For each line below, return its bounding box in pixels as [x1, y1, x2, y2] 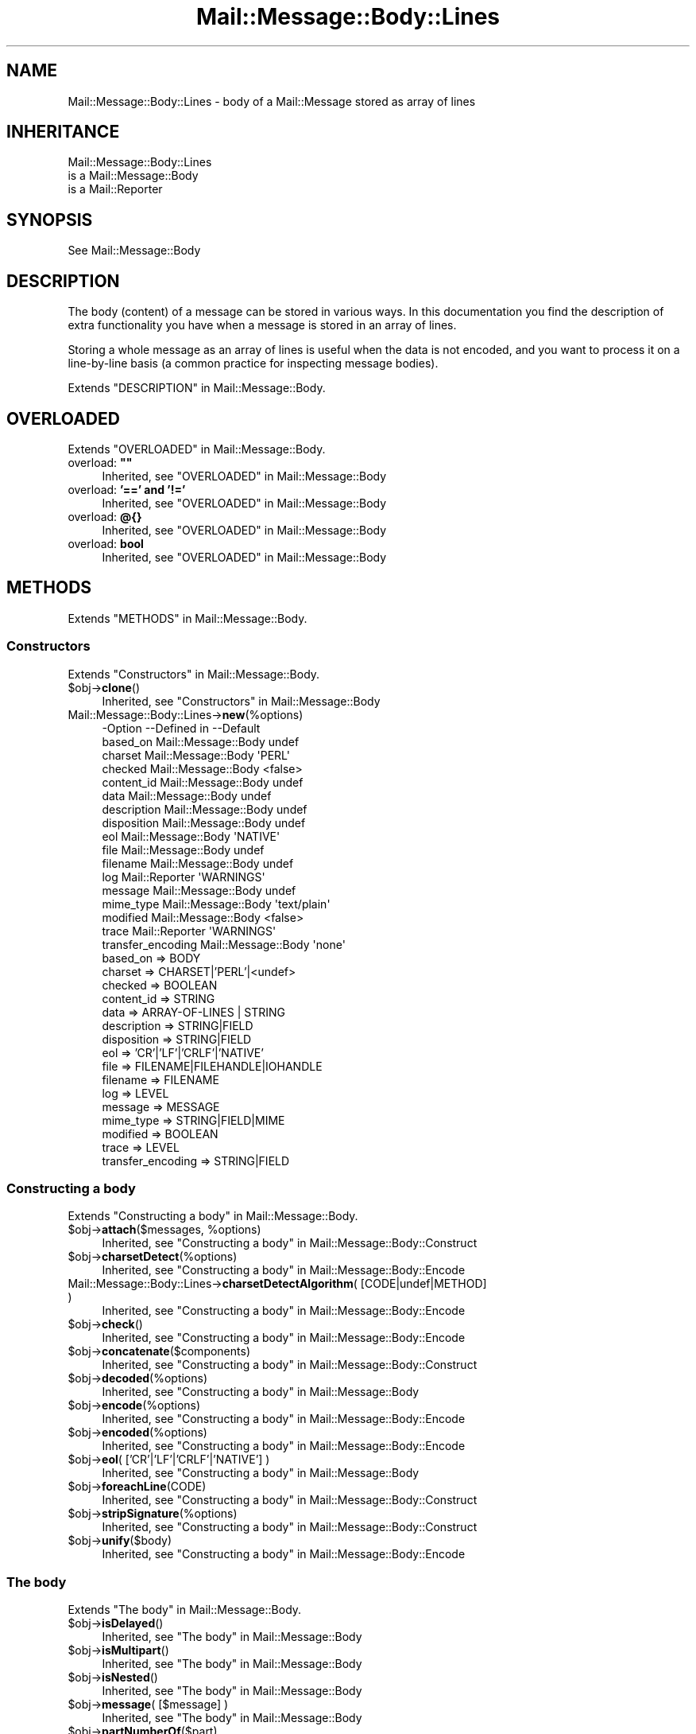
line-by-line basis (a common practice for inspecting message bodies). [68, 356, 439, 371]
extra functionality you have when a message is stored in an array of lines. [68, 318, 457, 332]
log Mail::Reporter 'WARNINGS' [102, 869, 265, 884]
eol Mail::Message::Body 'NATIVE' [102, 829, 280, 843]
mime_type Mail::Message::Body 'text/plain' [102, 896, 331, 911]
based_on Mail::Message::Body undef [102, 734, 300, 748]
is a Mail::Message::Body [68, 169, 199, 183]
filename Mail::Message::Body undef [102, 856, 294, 870]
